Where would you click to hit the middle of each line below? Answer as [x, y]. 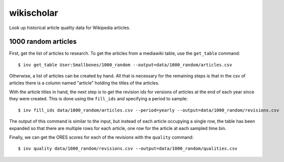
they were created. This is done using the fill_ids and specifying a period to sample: [98, 99]
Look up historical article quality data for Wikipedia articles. [70, 28]
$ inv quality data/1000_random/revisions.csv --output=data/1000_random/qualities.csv [128, 149]
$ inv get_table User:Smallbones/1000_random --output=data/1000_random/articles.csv [125, 65]
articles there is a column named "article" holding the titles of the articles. [84, 83]
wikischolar [34, 13]
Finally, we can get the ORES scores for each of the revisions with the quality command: [101, 137]
